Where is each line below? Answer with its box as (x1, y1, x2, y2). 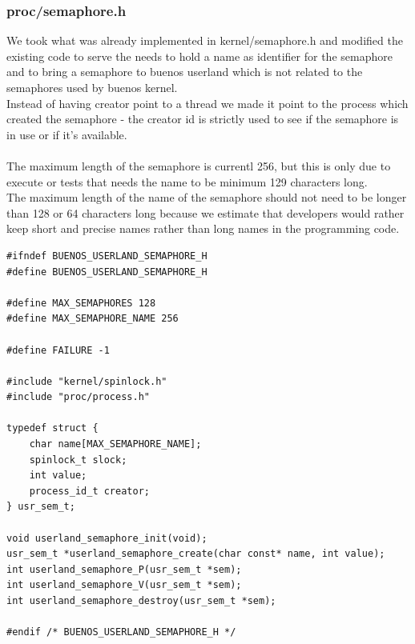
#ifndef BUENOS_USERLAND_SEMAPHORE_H (6, 250, 207, 262)
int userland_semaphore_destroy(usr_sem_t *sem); (6, 595, 276, 606)
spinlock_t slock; (29, 454, 127, 466)
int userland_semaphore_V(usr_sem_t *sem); (6, 579, 242, 591)
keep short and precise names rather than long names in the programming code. (6, 220, 400, 237)
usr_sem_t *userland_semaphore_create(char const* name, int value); (6, 548, 385, 560)
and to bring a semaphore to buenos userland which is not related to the (6, 63, 363, 80)
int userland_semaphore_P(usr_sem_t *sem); (6, 563, 242, 575)
